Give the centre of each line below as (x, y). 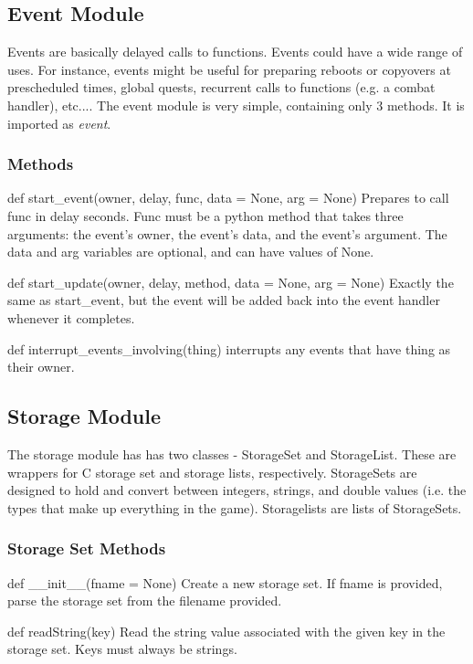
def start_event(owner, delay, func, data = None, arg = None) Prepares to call (228, 198)
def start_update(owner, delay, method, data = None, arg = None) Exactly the (231, 282)
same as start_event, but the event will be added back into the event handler (224, 300)
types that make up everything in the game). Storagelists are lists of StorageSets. (235, 507)
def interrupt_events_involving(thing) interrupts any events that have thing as (229, 348)
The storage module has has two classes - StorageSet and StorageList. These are (232, 453)
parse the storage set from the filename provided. (145, 601)
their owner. (41, 367)
